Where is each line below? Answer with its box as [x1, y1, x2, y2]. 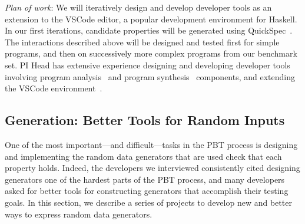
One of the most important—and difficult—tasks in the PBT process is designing [5, 138, 298, 150]
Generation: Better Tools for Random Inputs [5, 111, 285, 129]
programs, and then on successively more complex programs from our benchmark [5, 47, 297, 60]
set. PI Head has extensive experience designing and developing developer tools [5, 58, 290, 71]
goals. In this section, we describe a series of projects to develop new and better [5, 196, 292, 208]
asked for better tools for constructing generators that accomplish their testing [5, 185, 289, 197]
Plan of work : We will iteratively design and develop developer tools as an [5, 1, 272, 13]
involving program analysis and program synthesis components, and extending [5, 70, 296, 83]
